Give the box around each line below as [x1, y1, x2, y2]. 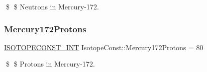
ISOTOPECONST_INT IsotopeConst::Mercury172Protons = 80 [4, 42, 203, 52]
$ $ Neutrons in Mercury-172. [6, 1, 99, 11]
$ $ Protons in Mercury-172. [6, 59, 95, 69]
